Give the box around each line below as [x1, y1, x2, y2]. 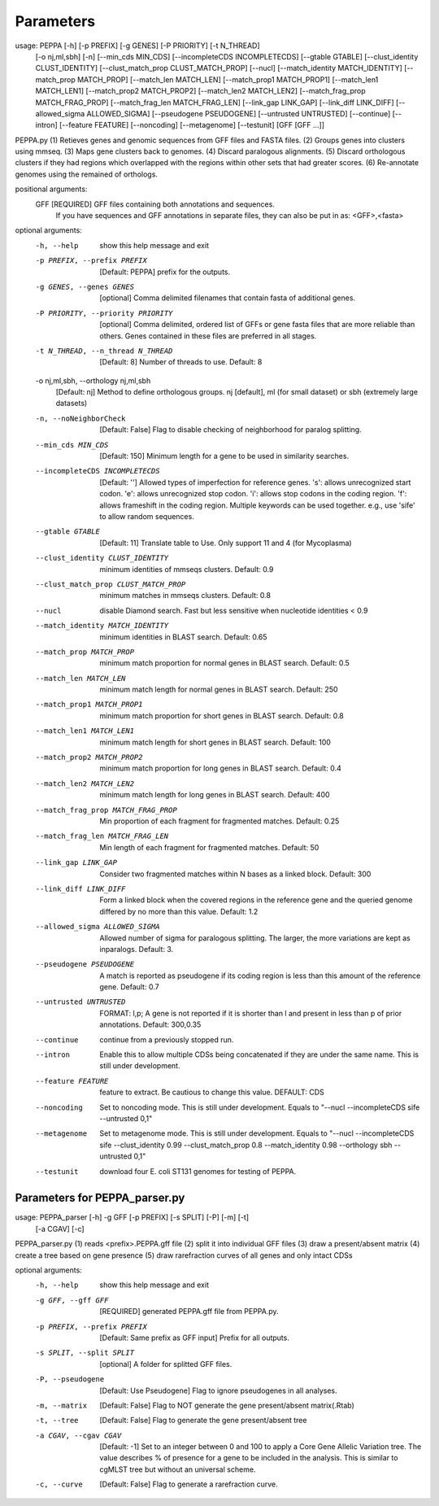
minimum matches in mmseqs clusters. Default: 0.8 [99, 591, 272, 600]
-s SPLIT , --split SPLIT [35, 1348, 134, 1358]
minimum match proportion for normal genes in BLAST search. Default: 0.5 [99, 658, 350, 668]
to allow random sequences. [99, 512, 194, 521]
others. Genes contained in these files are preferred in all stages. [99, 330, 317, 341]
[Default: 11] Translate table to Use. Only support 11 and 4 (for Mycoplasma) [99, 538, 353, 548]
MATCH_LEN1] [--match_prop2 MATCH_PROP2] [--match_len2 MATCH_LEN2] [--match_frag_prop [35, 86, 366, 96]
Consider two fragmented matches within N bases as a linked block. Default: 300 [99, 869, 372, 879]
